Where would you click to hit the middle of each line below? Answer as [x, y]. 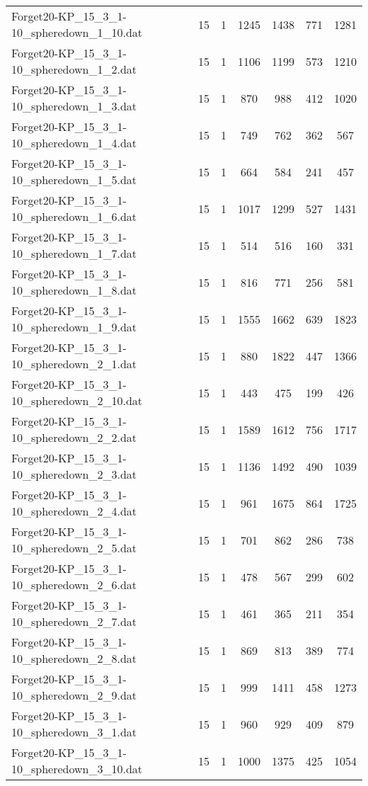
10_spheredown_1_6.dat [74, 216]
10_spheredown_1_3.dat [74, 106]
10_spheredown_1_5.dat [74, 180]
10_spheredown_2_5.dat [74, 548]
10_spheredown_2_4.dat [74, 511]
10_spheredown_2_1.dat [74, 364]
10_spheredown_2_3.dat [74, 474]
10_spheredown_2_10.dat [77, 400]
